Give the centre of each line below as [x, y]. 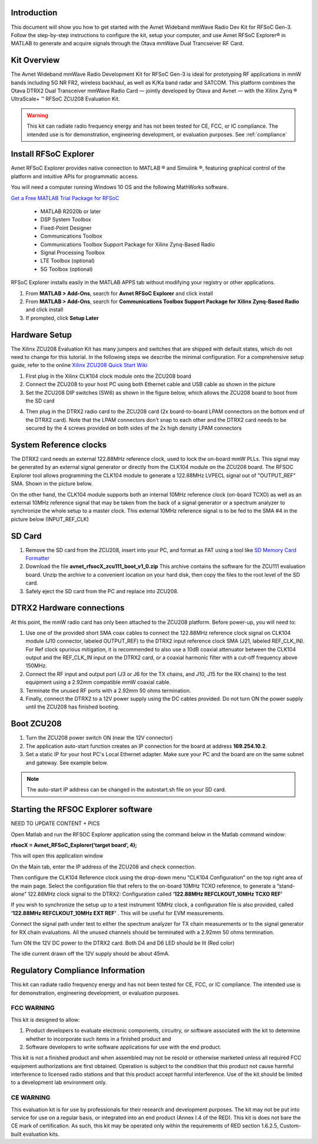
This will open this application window [57, 856]
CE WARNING [31, 1098]
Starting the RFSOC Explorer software [82, 809]
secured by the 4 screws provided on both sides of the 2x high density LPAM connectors [134, 428]
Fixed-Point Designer [66, 228]
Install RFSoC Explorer [53, 154]
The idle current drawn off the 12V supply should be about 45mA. [90, 954]
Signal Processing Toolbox [73, 252]
